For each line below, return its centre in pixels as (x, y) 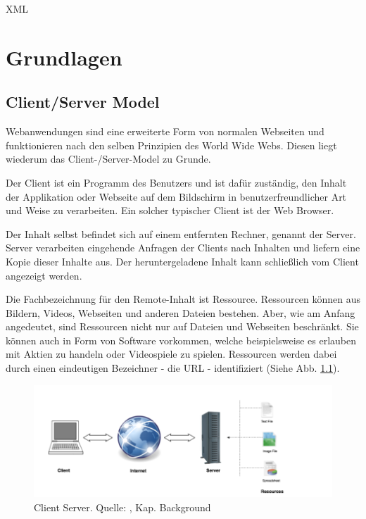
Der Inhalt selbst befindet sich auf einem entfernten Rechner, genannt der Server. (181, 233)
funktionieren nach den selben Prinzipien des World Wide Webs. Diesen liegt (171, 145)
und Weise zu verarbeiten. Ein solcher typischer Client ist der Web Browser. (170, 210)
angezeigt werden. (44, 275)
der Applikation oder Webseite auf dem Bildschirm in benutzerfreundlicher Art (176, 196)
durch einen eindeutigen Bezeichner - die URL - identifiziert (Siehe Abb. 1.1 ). (173, 368)
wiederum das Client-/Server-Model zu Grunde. (108, 159)
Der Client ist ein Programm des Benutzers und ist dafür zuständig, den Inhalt (176, 182)
